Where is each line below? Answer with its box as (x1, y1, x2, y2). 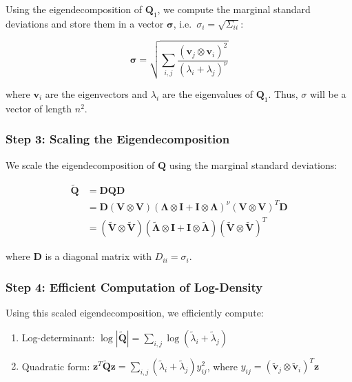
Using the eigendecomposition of (6, 2, 143, 16)
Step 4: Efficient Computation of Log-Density (6, 278, 263, 295)
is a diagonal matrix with (45, 249, 152, 263)
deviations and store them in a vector (6, 16, 164, 30)
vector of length (6, 101, 72, 115)
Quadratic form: (21, 359, 90, 373)
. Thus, (268, 86, 298, 101)
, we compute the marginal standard (157, 2, 311, 16)
